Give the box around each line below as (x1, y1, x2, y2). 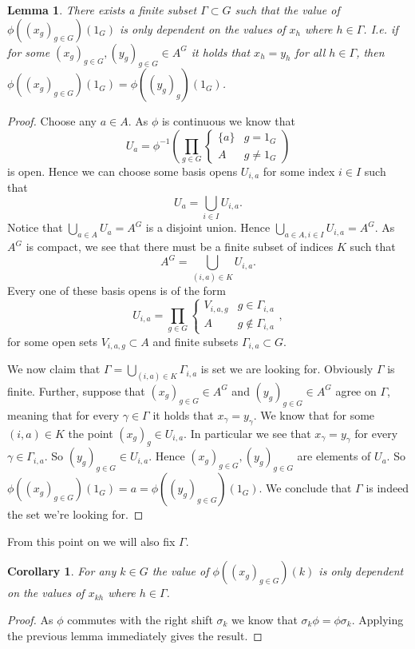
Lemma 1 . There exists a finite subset (7, 2, 197, 18)
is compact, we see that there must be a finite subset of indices (26, 238, 334, 255)
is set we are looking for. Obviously (200, 360, 373, 377)
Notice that (7, 219, 63, 236)
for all (294, 43, 326, 60)
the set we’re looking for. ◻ (7, 506, 144, 523)
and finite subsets (152, 332, 239, 349)
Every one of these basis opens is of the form (7, 281, 227, 298)
